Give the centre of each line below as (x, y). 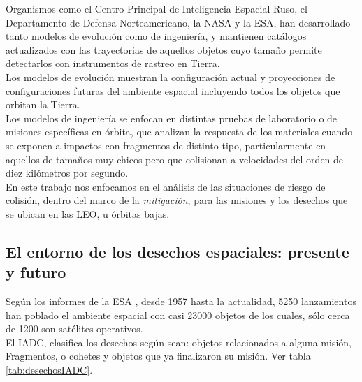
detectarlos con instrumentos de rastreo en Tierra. (113, 63)
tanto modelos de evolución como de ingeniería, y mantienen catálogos (156, 36)
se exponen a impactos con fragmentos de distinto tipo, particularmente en (166, 145)
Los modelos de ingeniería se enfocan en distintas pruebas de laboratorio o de (172, 118)
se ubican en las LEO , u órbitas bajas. (88, 213)
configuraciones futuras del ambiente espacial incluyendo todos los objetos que (173, 90)
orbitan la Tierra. (43, 104)
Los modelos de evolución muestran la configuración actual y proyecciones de (171, 76)
